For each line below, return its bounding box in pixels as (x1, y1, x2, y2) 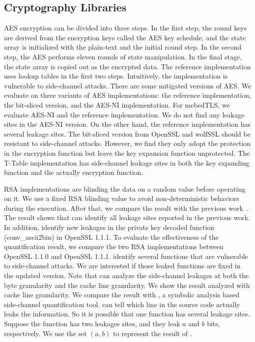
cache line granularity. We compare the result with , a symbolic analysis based (4, 289, 240, 300)
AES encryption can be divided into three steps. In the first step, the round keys (4, 23, 247, 33)
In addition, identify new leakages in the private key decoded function (4, 222, 215, 232)
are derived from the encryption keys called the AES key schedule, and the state (4, 32, 246, 42)
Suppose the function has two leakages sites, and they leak (4, 318, 180, 329)
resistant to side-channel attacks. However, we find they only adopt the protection (4, 138, 251, 148)
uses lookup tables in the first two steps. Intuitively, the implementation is (4, 71, 228, 81)
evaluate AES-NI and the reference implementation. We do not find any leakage (4, 109, 245, 119)
